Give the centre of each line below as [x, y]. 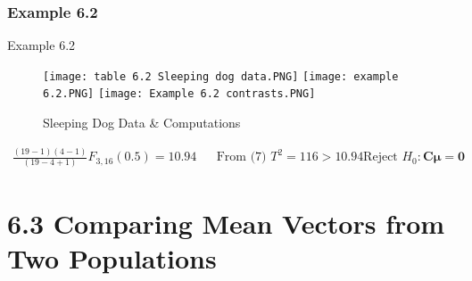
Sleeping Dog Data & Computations [142, 123]
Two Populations [112, 257]
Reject [381, 157]
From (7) [241, 157]
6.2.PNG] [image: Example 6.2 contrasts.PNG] [179, 94]
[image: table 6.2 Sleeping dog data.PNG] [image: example [221, 76]
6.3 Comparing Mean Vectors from [226, 223]
